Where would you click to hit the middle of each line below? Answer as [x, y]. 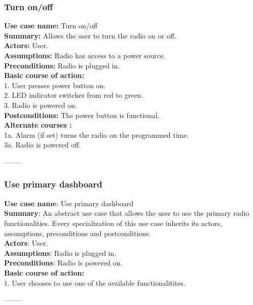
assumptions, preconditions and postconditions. [78, 233]
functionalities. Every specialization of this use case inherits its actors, [113, 223]
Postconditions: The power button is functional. [82, 115]
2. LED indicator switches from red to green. [74, 95]
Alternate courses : [38, 125]
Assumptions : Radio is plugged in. [60, 253]
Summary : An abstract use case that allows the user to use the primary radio [127, 213]
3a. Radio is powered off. [43, 145]
